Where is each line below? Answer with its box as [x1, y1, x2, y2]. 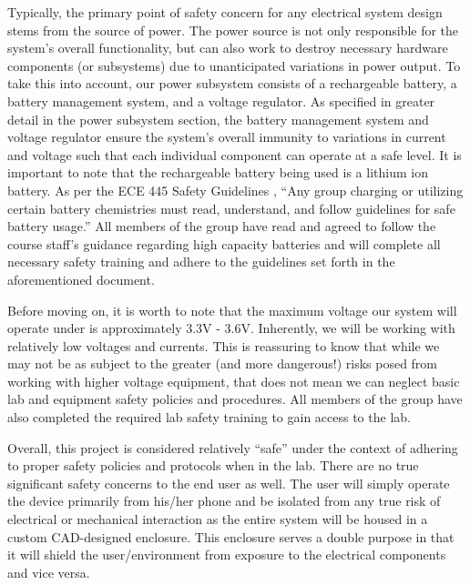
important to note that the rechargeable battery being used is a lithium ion [7, 163, 428, 182]
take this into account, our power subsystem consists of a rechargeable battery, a [7, 74, 457, 93]
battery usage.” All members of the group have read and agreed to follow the [7, 217, 436, 236]
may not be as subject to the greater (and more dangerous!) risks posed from [7, 354, 438, 373]
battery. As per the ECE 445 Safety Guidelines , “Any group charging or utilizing [7, 180, 464, 199]
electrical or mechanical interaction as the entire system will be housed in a [7, 509, 428, 529]
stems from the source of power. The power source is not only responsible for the [7, 20, 459, 39]
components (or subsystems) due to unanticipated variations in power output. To [7, 55, 461, 75]
